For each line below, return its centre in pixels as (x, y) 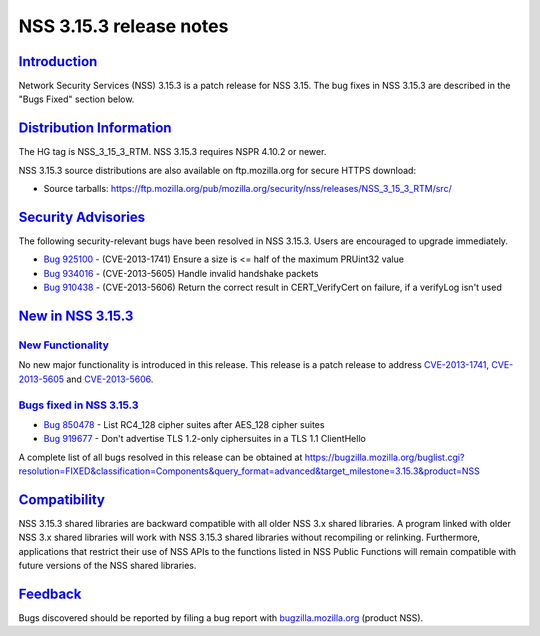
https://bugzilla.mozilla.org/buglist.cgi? (384, 457)
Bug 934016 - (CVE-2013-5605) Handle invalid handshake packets (181, 273)
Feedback (50, 593)
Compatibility (61, 499)
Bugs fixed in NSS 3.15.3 (78, 405)
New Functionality (64, 345)
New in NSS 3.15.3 (76, 316)
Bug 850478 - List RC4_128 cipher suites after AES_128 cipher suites (184, 424)
